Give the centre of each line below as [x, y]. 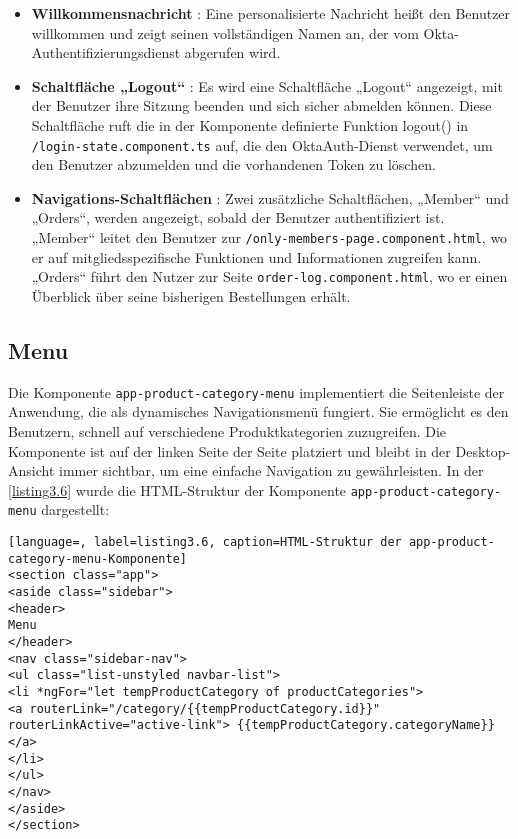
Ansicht [31, 470]
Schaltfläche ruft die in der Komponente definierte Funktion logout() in [250, 124]
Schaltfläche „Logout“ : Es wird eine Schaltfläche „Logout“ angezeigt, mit [267, 85]
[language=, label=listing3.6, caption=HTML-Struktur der [205, 542]
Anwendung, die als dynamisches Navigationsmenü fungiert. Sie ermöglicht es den [258, 411]
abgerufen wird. [232, 52]
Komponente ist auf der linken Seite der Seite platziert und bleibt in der [229, 450]
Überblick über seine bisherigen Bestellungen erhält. [191, 295]
